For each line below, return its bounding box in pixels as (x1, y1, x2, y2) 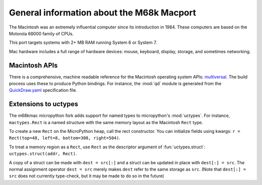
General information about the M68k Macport (9, 7, 196, 18)
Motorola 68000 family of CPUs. (9, 30, 74, 36)
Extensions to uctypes (9, 100, 79, 108)
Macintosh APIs (9, 61, 58, 70)
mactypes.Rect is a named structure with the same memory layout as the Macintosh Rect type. (9, 119, 203, 125)
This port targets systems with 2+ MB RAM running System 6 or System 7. (9, 40, 157, 45)
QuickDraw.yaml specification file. (9, 87, 77, 93)
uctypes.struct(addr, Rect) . (9, 151, 77, 157)
